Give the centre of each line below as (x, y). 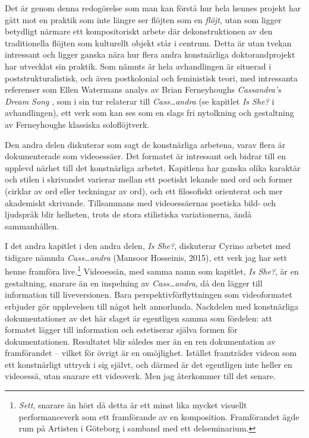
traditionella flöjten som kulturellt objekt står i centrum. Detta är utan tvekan (148, 42)
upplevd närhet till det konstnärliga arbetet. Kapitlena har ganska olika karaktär (153, 167)
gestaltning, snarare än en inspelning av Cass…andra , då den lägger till (134, 283)
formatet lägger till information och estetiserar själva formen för (121, 330)
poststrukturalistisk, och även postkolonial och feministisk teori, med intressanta (151, 78)
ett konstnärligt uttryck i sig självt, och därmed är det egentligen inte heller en (149, 364)
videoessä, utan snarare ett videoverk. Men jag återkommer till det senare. (140, 376)
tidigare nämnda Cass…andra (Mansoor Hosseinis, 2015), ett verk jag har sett (146, 257)
